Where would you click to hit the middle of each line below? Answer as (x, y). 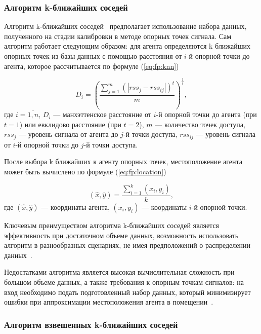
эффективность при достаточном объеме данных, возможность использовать (121, 235)
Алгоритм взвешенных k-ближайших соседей (91, 324)
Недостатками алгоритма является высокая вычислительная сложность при (119, 272)
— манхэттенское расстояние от (102, 114)
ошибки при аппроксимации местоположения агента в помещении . (109, 302)
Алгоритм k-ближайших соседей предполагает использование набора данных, (125, 26)
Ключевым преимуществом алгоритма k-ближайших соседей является (112, 225)
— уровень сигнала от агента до (68, 134)
